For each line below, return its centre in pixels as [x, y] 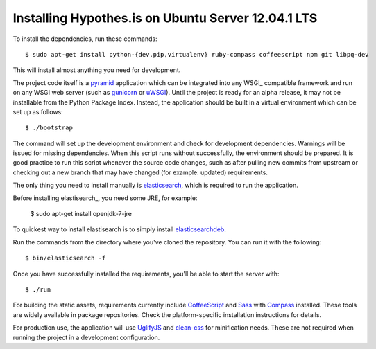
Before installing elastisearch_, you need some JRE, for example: [105, 198]
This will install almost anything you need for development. [97, 70]
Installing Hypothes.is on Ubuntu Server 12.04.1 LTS [165, 18]
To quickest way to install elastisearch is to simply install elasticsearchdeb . [120, 229]
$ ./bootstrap [49, 128]
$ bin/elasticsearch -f [66, 258]
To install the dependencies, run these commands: [85, 39]
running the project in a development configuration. [86, 337]
